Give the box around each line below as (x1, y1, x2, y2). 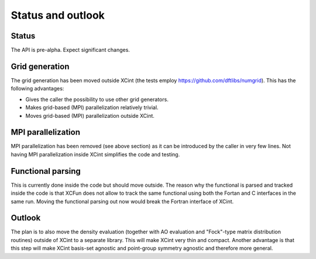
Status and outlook (11, 9, 105, 22)
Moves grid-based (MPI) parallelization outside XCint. (25, 112, 155, 119)
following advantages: (11, 85, 64, 92)
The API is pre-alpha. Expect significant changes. (11, 47, 130, 54)
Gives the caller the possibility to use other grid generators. (25, 96, 169, 103)
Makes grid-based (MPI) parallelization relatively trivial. (25, 104, 159, 111)
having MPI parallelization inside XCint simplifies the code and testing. (11, 150, 180, 157)
